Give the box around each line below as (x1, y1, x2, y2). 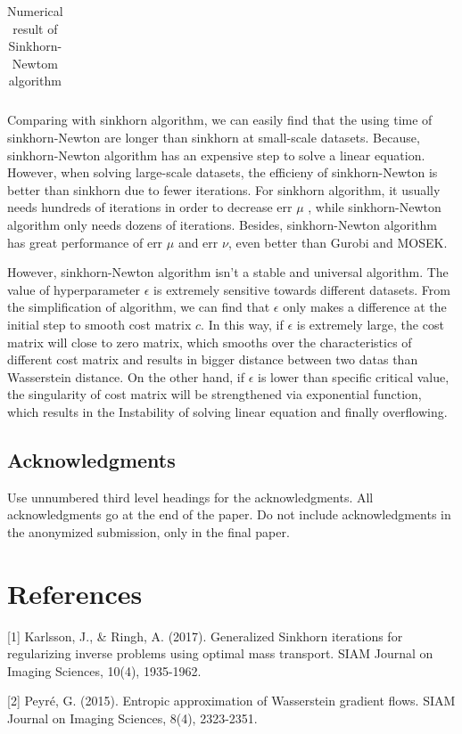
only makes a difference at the (283, 298, 447, 316)
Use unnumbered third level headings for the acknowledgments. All (7, 487, 374, 506)
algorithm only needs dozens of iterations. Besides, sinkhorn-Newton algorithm (7, 216, 437, 234)
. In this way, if (201, 315, 284, 333)
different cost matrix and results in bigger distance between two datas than (7, 350, 418, 369)
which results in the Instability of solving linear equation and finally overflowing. (7, 402, 448, 420)
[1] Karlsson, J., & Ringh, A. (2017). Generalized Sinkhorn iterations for (7, 626, 403, 645)
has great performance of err (7, 232, 163, 251)
